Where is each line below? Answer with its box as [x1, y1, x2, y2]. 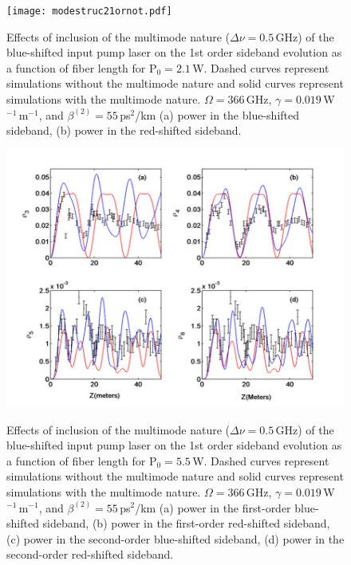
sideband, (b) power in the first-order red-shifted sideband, [42, 515, 330, 532]
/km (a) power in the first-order [135, 499, 291, 516]
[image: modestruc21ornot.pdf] [6, 6, 172, 17]
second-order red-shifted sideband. [6, 546, 174, 563]
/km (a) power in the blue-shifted [135, 106, 299, 123]
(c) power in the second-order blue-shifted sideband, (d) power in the [6, 530, 345, 547]
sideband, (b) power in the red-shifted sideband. [6, 122, 242, 139]
